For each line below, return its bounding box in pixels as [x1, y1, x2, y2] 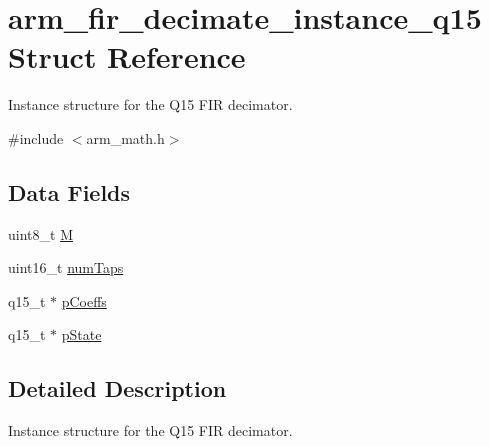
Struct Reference [8, 36, 246, 77]
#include [8, 127, 64, 148]
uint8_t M [8, 223, 73, 244]
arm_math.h [86, 127, 165, 148]
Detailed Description [8, 373, 227, 404]
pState [61, 324, 102, 345]
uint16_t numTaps [8, 257, 124, 278]
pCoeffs [61, 290, 107, 311]
